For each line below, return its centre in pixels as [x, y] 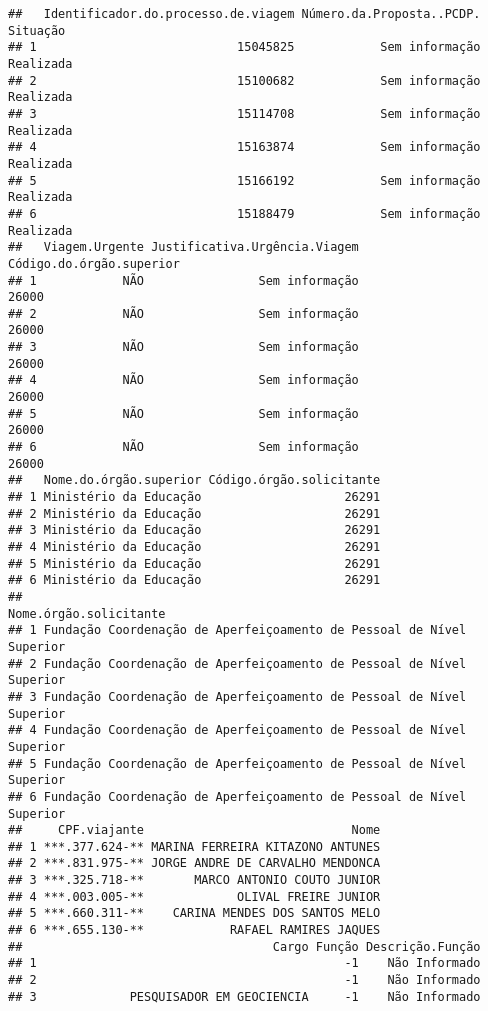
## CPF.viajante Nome [194, 830]
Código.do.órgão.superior [94, 263]
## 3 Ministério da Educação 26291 [194, 530]
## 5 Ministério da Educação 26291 [194, 563]
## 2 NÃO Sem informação [183, 313]
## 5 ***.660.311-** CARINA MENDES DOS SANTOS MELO [194, 913]
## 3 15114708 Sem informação [244, 113]
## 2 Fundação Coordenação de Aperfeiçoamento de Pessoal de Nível [237, 663]
